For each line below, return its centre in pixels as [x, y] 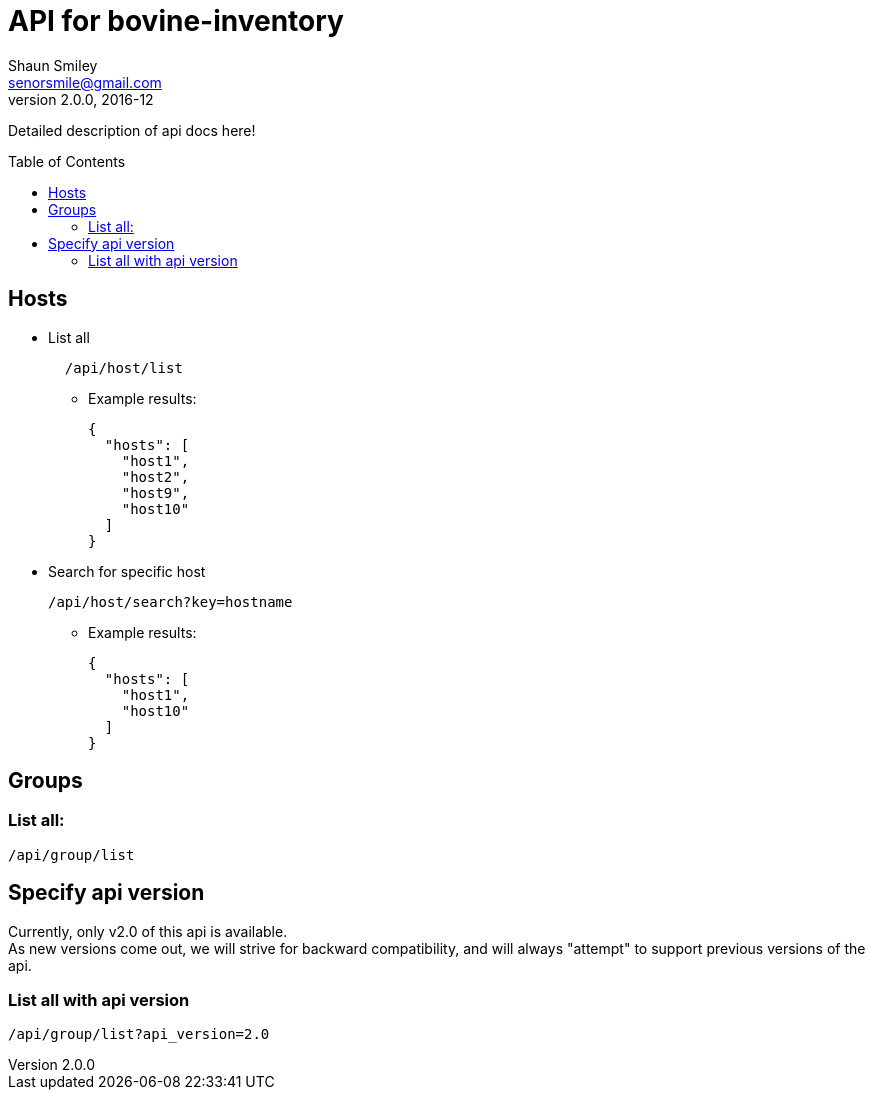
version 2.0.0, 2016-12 [81, 99]
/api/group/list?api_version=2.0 [139, 1034]
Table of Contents [67, 161]
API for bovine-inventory [176, 21]
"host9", [155, 492]
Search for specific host [127, 571]
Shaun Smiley [53, 65]
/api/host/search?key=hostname [170, 601]
